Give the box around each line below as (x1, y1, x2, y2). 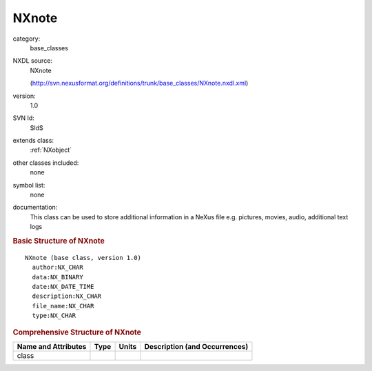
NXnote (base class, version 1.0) (25, 254, 141, 261)
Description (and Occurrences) (144, 341, 249, 351)
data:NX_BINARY (32, 273, 83, 281)
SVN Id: (12, 114, 34, 122)
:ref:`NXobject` (30, 146, 72, 154)
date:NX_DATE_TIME (32, 283, 94, 291)
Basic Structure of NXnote (12, 236, 105, 245)
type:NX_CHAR (32, 312, 76, 320)
